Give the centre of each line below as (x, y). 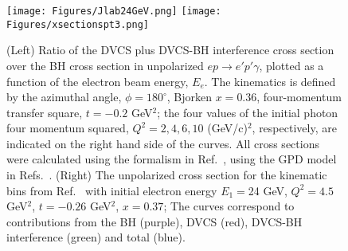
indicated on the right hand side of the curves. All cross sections (163, 143)
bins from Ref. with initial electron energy (112, 190)
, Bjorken (190, 97)
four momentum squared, (68, 128)
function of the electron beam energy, (98, 81)
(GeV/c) (227, 128)
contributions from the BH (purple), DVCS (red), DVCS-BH (154, 221)
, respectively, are (294, 128)
